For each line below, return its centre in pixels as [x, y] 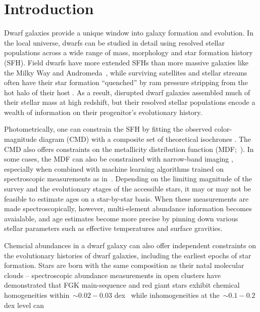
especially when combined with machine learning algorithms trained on [114, 168]
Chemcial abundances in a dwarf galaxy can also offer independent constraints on [130, 245]
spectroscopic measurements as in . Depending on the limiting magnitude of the [128, 179]
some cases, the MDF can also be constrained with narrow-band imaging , [119, 159]
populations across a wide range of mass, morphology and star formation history [128, 52]
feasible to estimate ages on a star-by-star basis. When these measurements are [126, 198]
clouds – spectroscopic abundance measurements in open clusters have [113, 275]
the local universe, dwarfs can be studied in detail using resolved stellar [114, 42]
